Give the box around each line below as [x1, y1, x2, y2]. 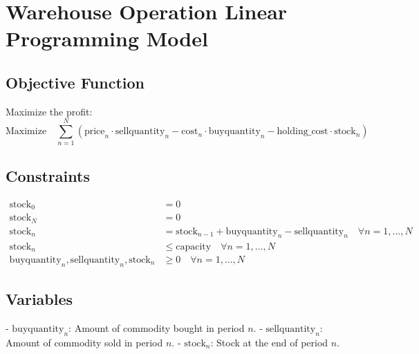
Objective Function [6, 71, 145, 93]
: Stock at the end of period [210, 335, 328, 349]
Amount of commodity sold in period [6, 335, 163, 349]
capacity [176, 241, 212, 252]
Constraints [6, 165, 90, 186]
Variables [6, 288, 73, 310]
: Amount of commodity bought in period [68, 321, 245, 335]
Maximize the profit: [6, 104, 93, 118]
